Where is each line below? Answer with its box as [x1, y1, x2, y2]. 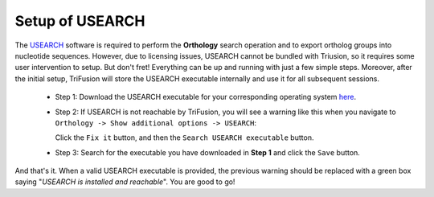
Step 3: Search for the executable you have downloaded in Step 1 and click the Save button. [55, 147, 361, 157]
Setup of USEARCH [14, 12, 145, 30]
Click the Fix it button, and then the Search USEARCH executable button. [55, 133, 314, 142]
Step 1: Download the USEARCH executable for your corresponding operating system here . [55, 92, 357, 102]
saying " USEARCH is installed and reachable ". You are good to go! [14, 177, 235, 187]
